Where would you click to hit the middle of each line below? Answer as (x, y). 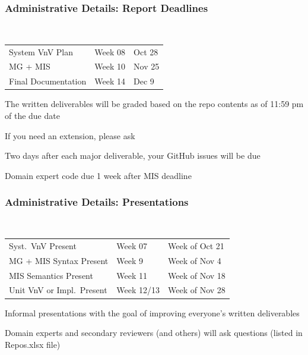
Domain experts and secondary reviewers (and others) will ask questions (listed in (154, 333)
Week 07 (132, 245)
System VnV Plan (41, 51)
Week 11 (132, 275)
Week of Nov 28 (196, 290)
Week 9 (130, 260)
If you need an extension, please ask (70, 135)
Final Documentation (48, 81)
